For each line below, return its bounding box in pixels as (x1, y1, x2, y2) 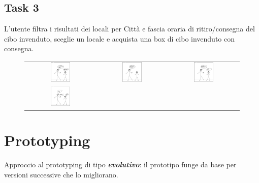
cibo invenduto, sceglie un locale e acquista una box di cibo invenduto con (4, 33, 235, 44)
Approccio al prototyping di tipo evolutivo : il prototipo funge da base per (4, 159, 237, 170)
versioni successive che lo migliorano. (4, 169, 118, 179)
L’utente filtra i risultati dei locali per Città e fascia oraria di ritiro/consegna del (4, 23, 255, 34)
